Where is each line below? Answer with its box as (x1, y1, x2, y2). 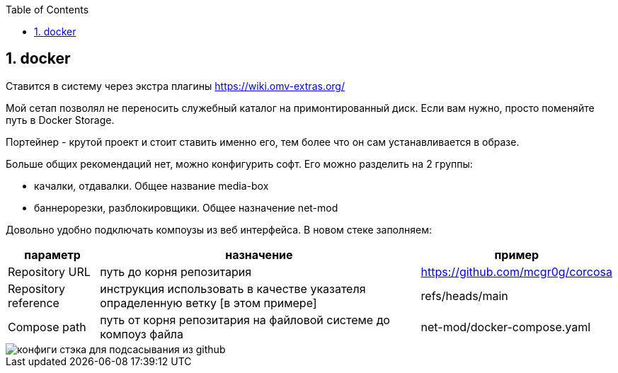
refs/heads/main (420, 288, 508, 303)
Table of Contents (6, 4, 89, 16)
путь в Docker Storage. (6, 113, 115, 126)
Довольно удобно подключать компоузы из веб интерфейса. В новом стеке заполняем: (6, 223, 433, 236)
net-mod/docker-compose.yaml (420, 319, 591, 334)
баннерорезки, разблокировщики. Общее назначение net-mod (34, 201, 338, 214)
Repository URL (8, 264, 91, 279)
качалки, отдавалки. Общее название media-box (34, 179, 269, 192)
